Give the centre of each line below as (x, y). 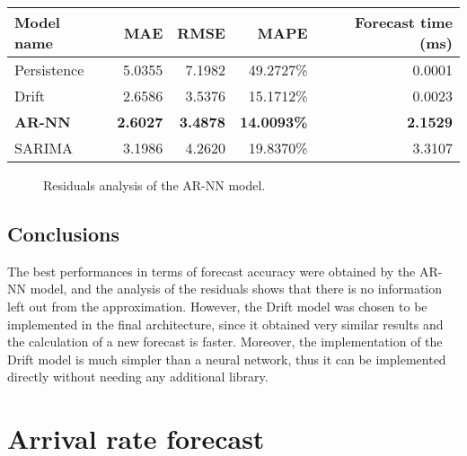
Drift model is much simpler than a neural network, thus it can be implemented (227, 359)
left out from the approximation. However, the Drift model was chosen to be (217, 306)
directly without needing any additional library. (138, 377)
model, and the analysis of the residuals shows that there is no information (236, 289)
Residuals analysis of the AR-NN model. (154, 185)
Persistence (49, 70)
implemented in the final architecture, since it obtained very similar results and (225, 324)
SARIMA (44, 148)
